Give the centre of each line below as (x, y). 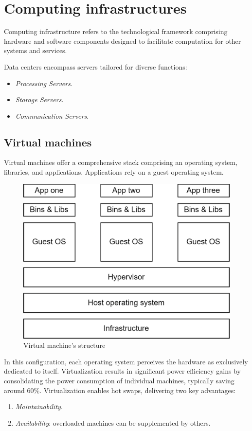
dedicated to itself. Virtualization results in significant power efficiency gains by (123, 371)
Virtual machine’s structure (64, 345)
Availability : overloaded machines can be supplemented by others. (113, 422)
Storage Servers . (39, 99)
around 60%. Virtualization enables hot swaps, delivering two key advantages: (120, 390)
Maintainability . (39, 406)
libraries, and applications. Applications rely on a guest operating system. (114, 172)
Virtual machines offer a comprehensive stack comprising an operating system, (121, 162)
